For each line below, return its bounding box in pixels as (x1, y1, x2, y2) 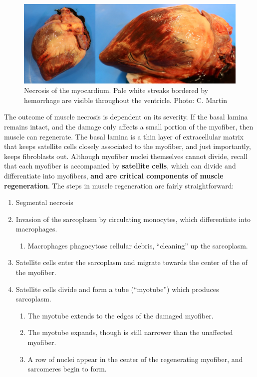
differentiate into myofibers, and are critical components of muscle (4, 170, 224, 180)
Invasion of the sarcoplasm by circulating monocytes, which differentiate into (15, 213, 251, 224)
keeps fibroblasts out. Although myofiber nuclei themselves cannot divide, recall (4, 150, 248, 161)
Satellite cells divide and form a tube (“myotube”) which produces (15, 283, 219, 294)
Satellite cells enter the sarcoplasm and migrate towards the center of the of (15, 257, 248, 267)
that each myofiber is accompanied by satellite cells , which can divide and (4, 160, 236, 171)
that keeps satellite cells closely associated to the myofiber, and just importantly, (4, 141, 251, 151)
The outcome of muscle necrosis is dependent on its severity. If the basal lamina (4, 111, 248, 122)
